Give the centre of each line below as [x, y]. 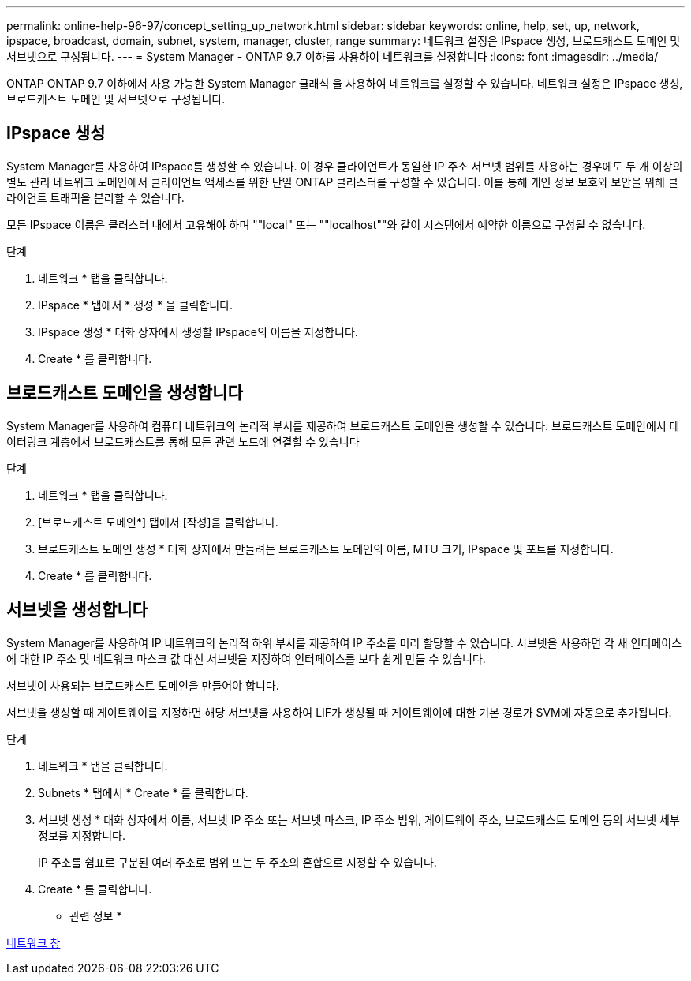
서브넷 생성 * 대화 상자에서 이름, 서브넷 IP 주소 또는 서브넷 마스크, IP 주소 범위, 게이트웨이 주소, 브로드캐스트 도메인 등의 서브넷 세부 [359, 819]
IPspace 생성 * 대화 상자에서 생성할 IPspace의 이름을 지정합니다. [198, 331]
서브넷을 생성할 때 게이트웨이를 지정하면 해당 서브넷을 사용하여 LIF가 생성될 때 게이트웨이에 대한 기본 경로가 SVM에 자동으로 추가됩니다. [339, 712]
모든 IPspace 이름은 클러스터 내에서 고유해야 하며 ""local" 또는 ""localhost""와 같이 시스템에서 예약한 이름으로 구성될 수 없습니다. [326, 224]
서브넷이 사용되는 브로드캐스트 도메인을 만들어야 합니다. [143, 685]
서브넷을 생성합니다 [77, 610]
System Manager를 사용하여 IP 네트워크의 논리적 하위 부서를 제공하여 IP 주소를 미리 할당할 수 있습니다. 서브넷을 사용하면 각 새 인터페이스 [344, 642]
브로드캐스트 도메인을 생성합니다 [125, 393]
